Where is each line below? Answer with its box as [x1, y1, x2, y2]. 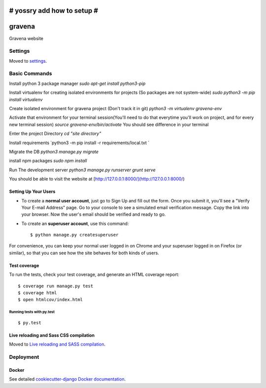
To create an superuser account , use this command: [21, 220, 129, 227]
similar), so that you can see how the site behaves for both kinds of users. [9, 250, 160, 256]
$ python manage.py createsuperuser [30, 232, 119, 238]
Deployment [9, 353, 39, 360]
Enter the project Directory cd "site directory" [9, 131, 101, 137]
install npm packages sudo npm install [9, 158, 87, 164]
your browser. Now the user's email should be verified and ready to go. [21, 211, 166, 217]
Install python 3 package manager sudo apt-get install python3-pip [9, 80, 146, 86]
